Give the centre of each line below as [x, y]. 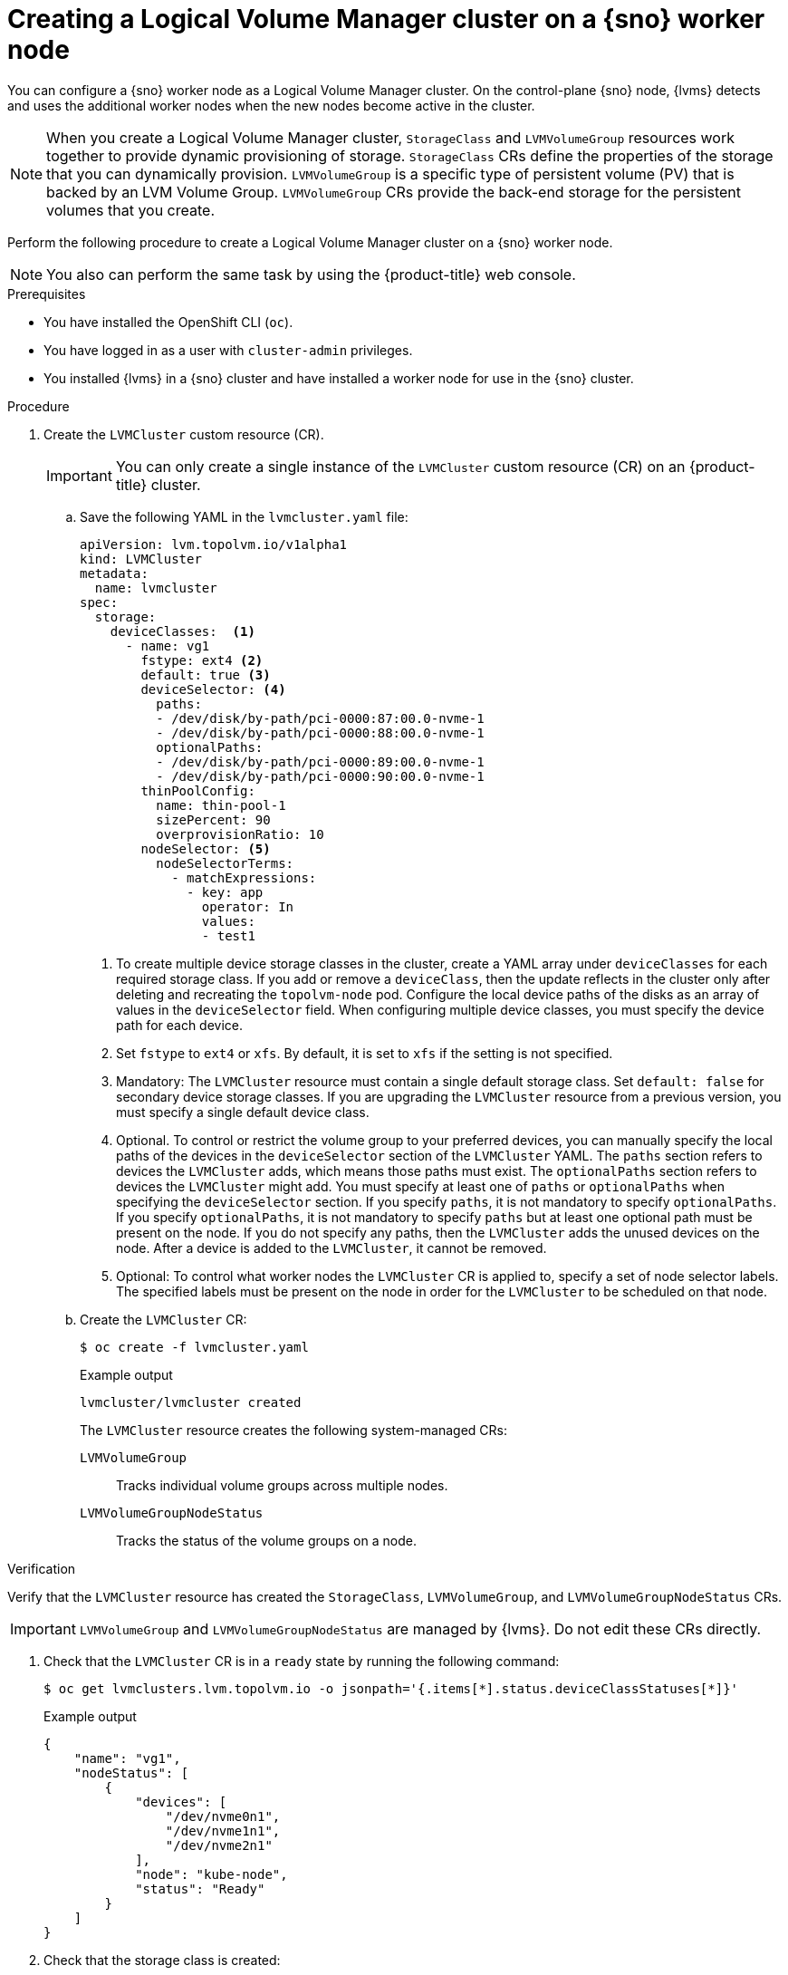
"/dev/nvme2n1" [219, 1845]
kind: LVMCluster [141, 559]
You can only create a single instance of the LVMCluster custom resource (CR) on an [400, 466]
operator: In [248, 906]
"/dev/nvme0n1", [223, 1816]
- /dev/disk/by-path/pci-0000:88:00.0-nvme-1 [320, 732]
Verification [42, 1568]
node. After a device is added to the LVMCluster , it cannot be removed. [332, 1248]
